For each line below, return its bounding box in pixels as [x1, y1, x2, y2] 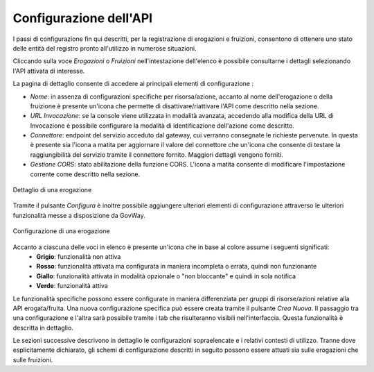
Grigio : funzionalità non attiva [36, 252, 121, 260]
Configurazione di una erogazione [12, 227, 110, 235]
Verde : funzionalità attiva [36, 282, 109, 290]
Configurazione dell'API [12, 10, 152, 26]
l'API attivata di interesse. [12, 67, 85, 75]
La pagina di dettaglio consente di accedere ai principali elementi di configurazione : [12, 80, 254, 88]
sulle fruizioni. [12, 355, 53, 364]
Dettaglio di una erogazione [12, 186, 92, 194]
